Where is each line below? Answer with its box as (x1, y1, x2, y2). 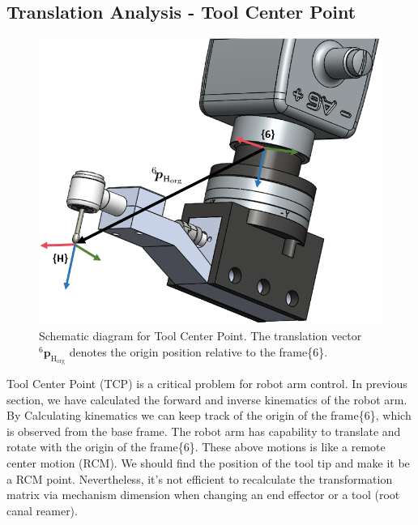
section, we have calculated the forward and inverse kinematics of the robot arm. (6, 391, 407, 408)
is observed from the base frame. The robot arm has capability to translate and (6, 422, 401, 439)
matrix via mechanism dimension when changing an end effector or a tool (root (6, 486, 400, 503)
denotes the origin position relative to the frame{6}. (69, 343, 328, 360)
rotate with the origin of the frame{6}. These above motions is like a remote (6, 438, 386, 455)
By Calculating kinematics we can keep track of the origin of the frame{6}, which (6, 407, 412, 424)
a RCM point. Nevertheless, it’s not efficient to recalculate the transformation (6, 470, 393, 487)
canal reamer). (6, 502, 78, 519)
